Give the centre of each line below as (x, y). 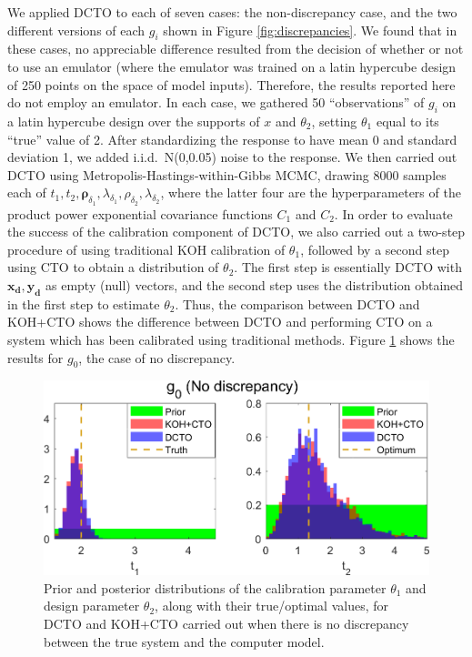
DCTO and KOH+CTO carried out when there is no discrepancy (226, 624)
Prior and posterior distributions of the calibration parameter (215, 587)
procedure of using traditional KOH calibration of (146, 249)
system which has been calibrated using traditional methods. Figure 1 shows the (231, 339)
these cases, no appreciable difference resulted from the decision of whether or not (236, 49)
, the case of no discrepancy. (157, 357)
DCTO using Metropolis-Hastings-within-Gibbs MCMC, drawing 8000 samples (227, 174)
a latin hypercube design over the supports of (134, 121)
